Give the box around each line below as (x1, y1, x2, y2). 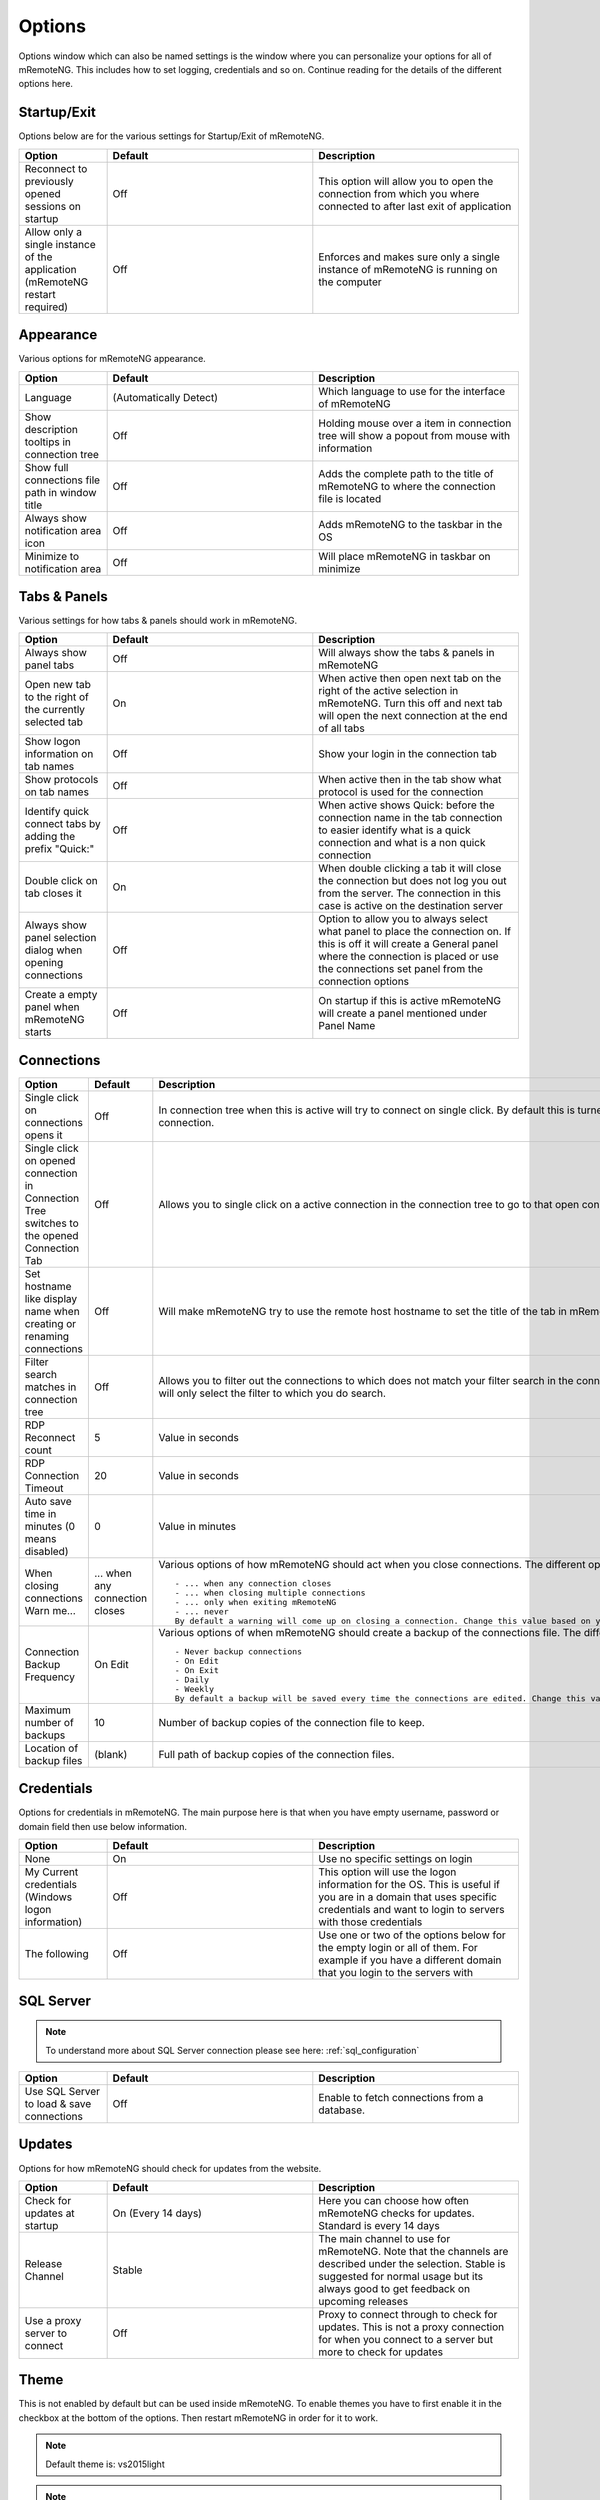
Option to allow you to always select (318, 912, 489, 926)
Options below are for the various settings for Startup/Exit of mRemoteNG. (18, 130, 325, 142)
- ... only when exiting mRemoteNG (174, 1596, 337, 1607)
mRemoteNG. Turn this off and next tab (318, 696, 503, 710)
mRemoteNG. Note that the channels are (318, 2244, 509, 2258)
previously (24, 174, 74, 188)
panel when (24, 1000, 80, 1014)
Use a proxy (24, 2313, 82, 2327)
